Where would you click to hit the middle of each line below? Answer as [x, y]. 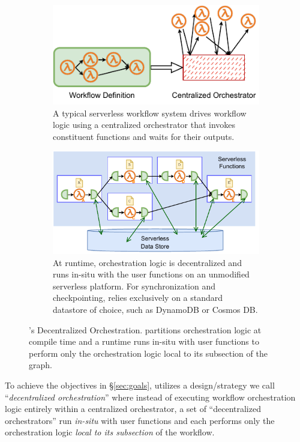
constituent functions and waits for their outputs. [144, 136]
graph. [40, 365]
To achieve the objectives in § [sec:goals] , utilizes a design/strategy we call [140, 385]
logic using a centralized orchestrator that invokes [144, 125]
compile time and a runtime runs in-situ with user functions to [144, 341]
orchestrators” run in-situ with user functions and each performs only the [140, 420]
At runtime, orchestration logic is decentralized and [147, 262]
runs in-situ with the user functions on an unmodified [151, 274]
